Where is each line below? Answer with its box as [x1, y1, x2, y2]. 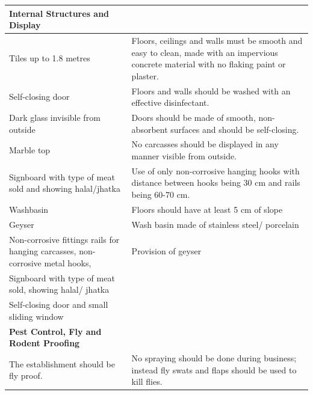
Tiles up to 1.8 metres [9, 52, 90, 64]
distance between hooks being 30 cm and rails [131, 176, 300, 189]
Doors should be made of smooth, [131, 111, 256, 123]
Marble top [9, 144, 51, 156]
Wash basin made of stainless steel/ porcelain [131, 218, 299, 230]
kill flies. [131, 375, 163, 388]
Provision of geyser [131, 245, 202, 257]
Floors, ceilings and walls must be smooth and [131, 34, 303, 46]
